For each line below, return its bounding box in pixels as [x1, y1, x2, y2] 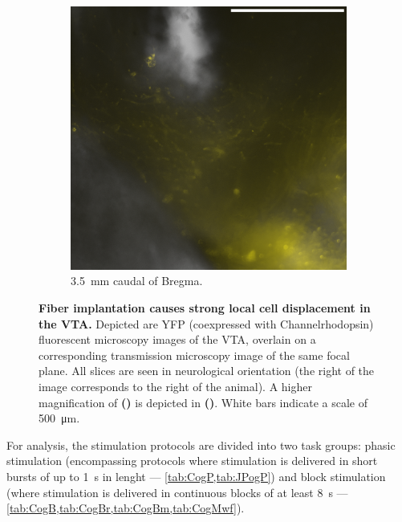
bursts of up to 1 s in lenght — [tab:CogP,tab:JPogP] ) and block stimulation [6, 467, 386, 484]
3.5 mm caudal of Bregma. [71, 272, 203, 289]
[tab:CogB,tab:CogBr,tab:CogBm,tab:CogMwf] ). [6, 500, 245, 516]
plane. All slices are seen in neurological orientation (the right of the [39, 362, 375, 379]
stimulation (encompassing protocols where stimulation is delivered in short [6, 452, 378, 469]
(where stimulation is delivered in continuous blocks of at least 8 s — [6, 483, 348, 500]
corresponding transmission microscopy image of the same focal [39, 346, 350, 363]
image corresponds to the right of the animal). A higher [39, 378, 312, 394]
